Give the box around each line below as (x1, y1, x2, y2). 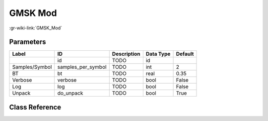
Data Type (145, 50, 171, 57)
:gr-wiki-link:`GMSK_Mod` (9, 25, 62, 31)
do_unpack (57, 90, 83, 97)
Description (112, 50, 141, 57)
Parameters (9, 38, 46, 46)
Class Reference (9, 103, 62, 112)
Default (176, 50, 194, 57)
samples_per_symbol (57, 64, 107, 71)
